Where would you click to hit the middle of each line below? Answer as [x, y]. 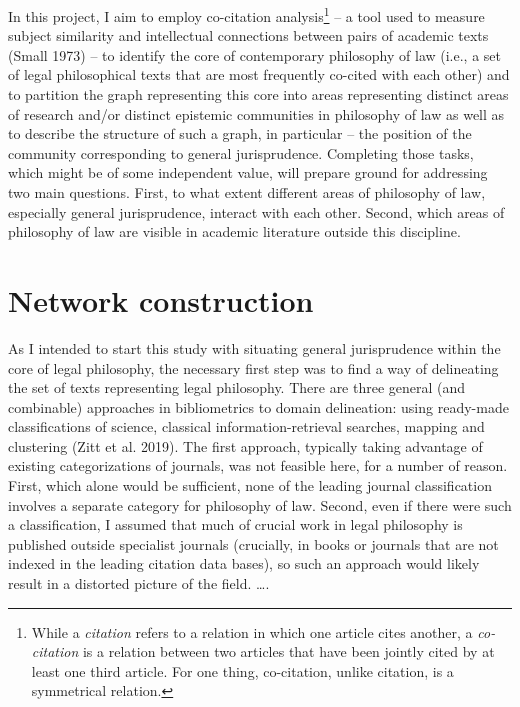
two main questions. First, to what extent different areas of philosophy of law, [247, 192]
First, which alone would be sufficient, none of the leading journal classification [250, 485]
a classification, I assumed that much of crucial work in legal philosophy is [235, 524]
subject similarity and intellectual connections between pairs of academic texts [248, 35]
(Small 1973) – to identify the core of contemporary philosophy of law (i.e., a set [254, 54]
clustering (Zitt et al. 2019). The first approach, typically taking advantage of [245, 445]
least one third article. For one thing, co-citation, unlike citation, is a [242, 670]
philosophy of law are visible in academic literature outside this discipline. [234, 231]
